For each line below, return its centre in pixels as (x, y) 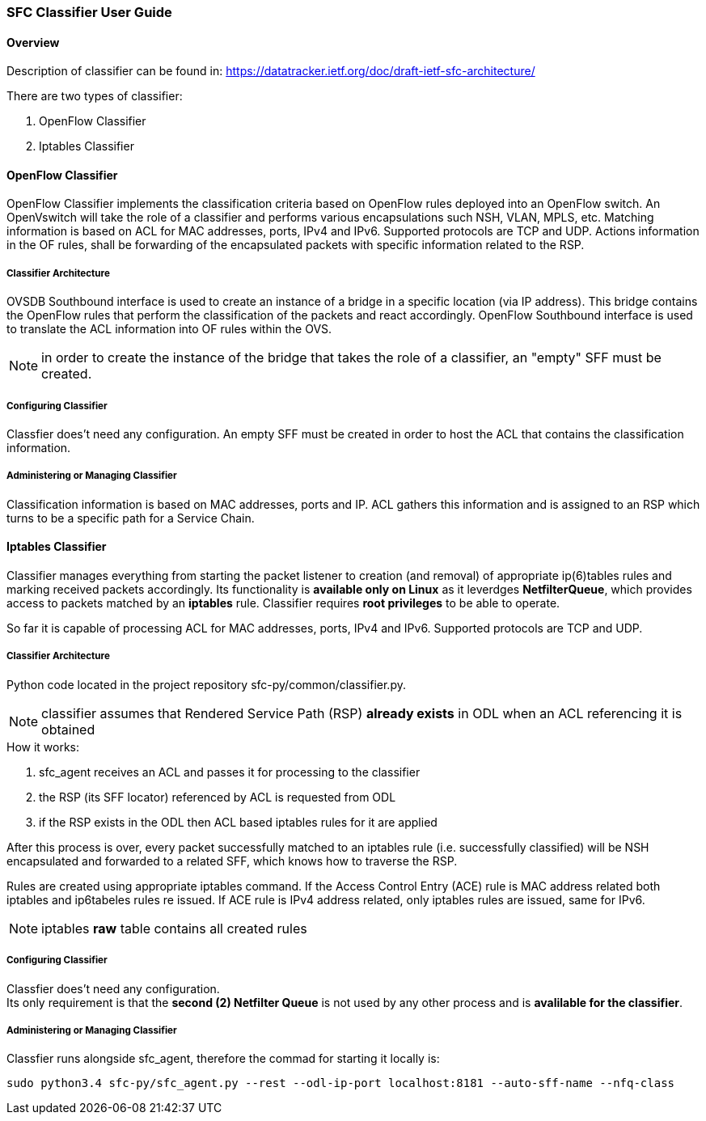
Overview (33, 42)
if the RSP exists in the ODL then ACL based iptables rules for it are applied (238, 822)
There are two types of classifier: (95, 96)
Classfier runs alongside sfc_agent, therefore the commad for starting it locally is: (223, 1059)
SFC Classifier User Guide (89, 12)
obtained (68, 729)
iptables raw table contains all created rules (174, 928)
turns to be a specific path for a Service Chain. (131, 518)
